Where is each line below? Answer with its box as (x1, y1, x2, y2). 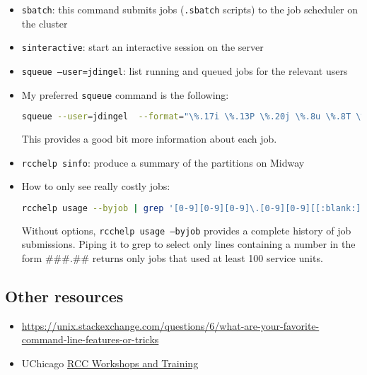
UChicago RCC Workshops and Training (21, 356, 199, 371)
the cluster (21, 16, 68, 30)
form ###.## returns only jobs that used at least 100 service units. (21, 251, 323, 266)
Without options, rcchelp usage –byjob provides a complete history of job (21, 222, 351, 237)
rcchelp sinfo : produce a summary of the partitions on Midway (21, 155, 305, 169)
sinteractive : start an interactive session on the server (21, 40, 264, 54)
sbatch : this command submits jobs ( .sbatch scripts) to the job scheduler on (21, 2, 358, 16)
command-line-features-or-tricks (21, 332, 159, 347)
